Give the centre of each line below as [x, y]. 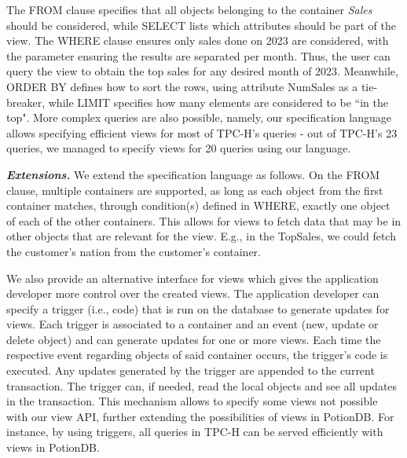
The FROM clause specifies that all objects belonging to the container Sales [189, 9]
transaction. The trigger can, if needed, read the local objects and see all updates [202, 385]
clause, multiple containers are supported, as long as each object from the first [195, 190]
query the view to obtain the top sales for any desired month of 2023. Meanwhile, [202, 71]
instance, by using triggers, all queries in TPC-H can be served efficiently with [195, 432]
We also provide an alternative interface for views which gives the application [192, 278]
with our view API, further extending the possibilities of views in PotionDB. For [200, 416]
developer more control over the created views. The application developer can [193, 293]
